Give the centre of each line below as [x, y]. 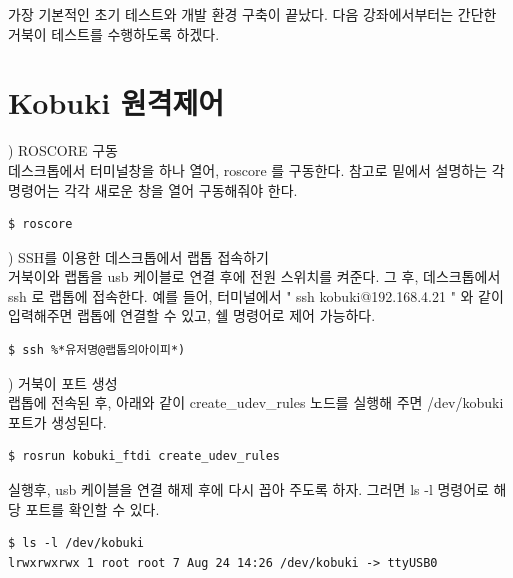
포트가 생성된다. [57, 421]
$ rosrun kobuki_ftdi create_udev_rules [144, 456]
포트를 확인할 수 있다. [92, 508]
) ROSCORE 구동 [63, 150]
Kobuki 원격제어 [116, 102]
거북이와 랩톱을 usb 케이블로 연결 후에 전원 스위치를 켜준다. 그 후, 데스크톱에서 [254, 276]
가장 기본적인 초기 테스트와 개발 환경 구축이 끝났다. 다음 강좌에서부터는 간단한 [252, 14]
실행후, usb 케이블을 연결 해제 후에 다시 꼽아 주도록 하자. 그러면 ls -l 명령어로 [248, 489]
